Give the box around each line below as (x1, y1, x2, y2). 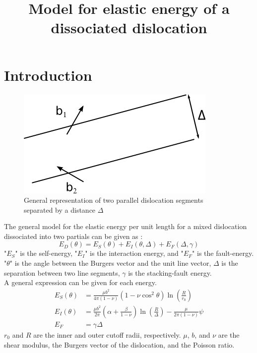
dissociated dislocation (51, 17, 207, 38)
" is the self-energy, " (15, 248, 77, 258)
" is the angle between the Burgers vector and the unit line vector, (9, 258, 211, 268)
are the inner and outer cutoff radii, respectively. (33, 329, 181, 340)
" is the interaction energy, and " (85, 248, 184, 258)
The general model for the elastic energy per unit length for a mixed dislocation (4, 221, 247, 232)
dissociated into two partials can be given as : (4, 231, 143, 241)
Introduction (4, 64, 92, 85)
